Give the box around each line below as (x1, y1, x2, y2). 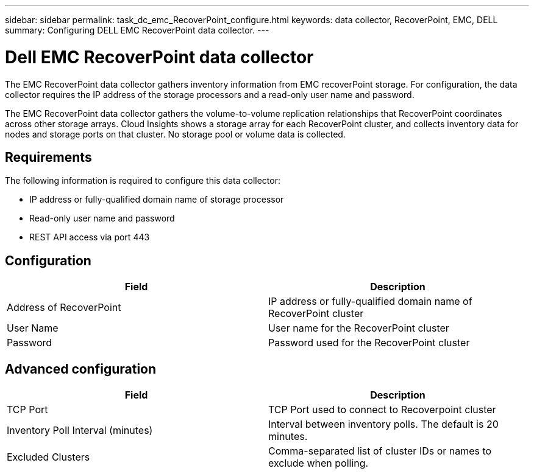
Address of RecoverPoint (7, 301, 121, 314)
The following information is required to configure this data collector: (5, 175, 280, 186)
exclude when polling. (268, 457, 369, 470)
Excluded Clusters (7, 451, 90, 464)
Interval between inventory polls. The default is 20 (268, 418, 499, 431)
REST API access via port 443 (29, 232, 150, 243)
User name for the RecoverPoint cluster (268, 322, 449, 335)
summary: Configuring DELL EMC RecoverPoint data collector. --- (5, 25, 269, 35)
